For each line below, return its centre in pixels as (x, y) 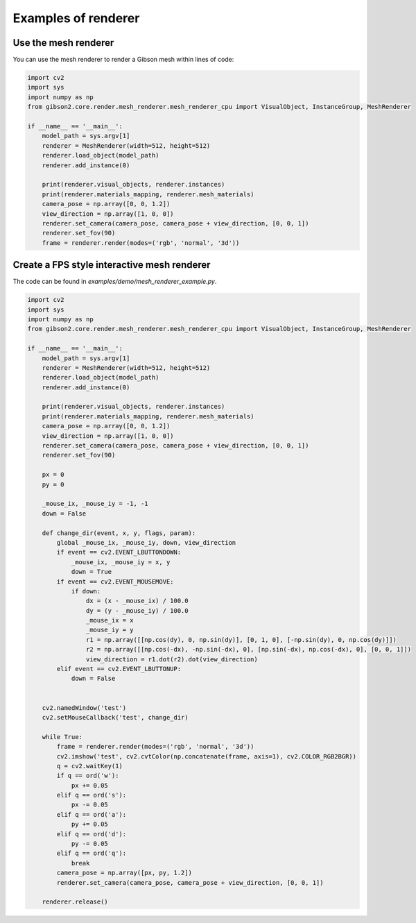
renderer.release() (75, 902)
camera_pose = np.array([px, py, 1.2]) (124, 873)
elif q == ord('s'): (92, 795)
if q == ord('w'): (88, 776)
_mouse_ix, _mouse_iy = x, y (121, 562)
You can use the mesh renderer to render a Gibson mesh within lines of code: (123, 60)
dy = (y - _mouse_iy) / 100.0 (137, 610)
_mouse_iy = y (110, 630)
